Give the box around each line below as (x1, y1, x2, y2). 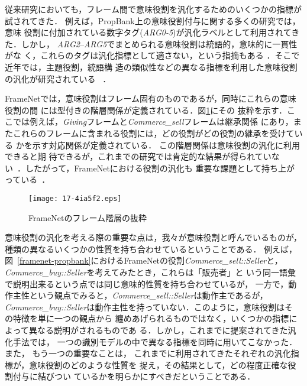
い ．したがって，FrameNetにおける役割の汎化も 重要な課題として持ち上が (5, 161, 295, 174)
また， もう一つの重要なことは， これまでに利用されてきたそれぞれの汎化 (5, 347, 291, 359)
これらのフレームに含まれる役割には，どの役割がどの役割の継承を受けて (12, 126, 295, 139)
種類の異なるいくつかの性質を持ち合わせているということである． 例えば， (5, 242, 298, 255)
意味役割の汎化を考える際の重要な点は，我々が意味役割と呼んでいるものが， (5, 231, 302, 244)
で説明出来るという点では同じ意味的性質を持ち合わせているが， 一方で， (5, 277, 289, 290)
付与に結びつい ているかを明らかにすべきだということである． (12, 370, 256, 382)
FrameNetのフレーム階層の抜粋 (28, 211, 147, 223)
